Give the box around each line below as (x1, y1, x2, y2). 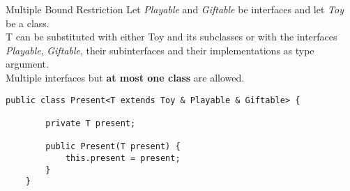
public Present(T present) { (45, 142, 181, 152)
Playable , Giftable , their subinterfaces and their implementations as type (6, 43, 314, 57)
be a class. (6, 15, 50, 30)
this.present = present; (65, 153, 181, 163)
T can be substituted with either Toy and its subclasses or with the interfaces (6, 29, 337, 44)
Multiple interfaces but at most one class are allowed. (6, 70, 245, 84)
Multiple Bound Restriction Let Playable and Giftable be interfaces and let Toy (6, 2, 344, 16)
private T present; (45, 118, 136, 128)
